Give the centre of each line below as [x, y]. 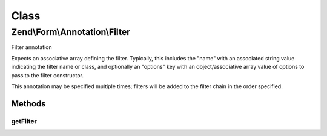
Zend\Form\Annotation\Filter [71, 32]
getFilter [24, 121]
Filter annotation [32, 47]
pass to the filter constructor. [48, 75]
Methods [28, 104]
